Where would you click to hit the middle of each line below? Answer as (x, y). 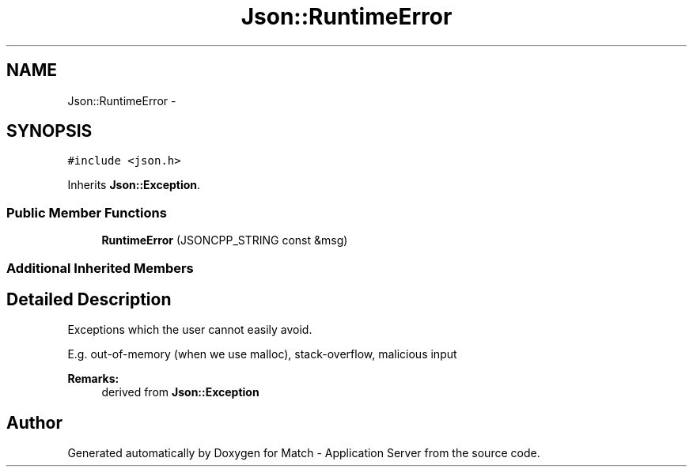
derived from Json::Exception (180, 392)
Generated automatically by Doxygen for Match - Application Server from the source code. (304, 453)
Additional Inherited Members (100, 268)
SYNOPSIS (49, 131)
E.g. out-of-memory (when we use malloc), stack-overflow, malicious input (262, 354)
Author (34, 422)
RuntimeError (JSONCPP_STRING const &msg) (225, 240)
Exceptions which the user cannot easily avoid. (190, 330)
